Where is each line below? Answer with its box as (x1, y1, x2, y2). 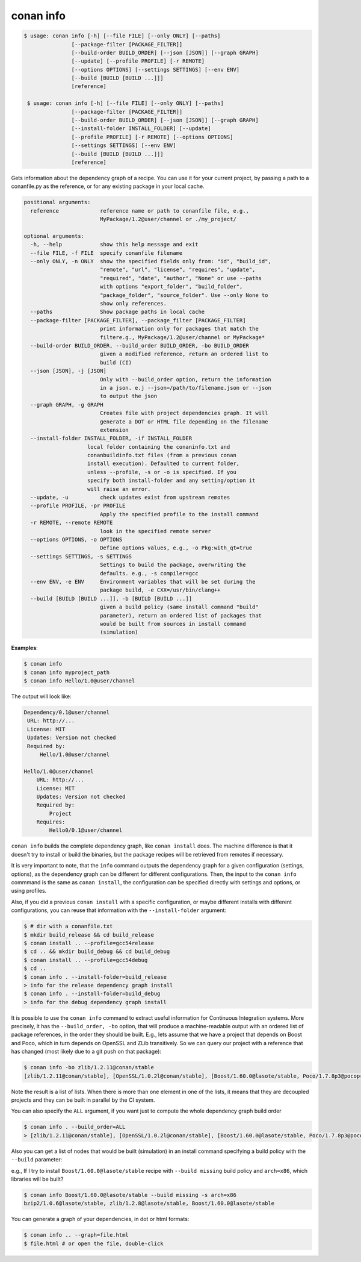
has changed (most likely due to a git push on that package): (11, 1048, 162, 1055)
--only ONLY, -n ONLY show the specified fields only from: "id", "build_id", (30, 258, 272, 265)
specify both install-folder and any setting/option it (87, 477, 256, 484)
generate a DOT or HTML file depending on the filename (99, 418, 268, 425)
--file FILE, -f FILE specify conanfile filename (30, 249, 183, 256)
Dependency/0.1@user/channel (23, 709, 110, 716)
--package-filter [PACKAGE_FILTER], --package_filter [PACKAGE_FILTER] (30, 317, 246, 323)
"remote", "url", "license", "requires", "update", (99, 266, 256, 273)
